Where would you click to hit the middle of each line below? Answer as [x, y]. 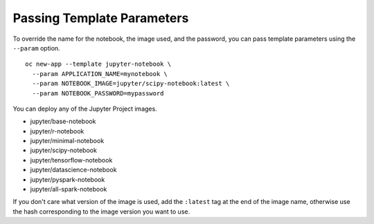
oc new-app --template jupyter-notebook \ [98, 64]
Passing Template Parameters [101, 18]
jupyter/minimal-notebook [67, 141]
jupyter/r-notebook [57, 131]
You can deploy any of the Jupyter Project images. [85, 109]
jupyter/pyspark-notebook [68, 179]
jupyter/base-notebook [63, 122]
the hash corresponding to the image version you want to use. [101, 212]
